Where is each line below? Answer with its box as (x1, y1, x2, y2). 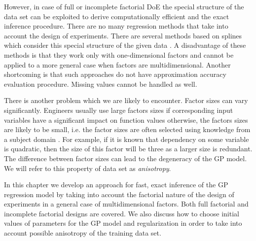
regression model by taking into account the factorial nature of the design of (4, 189, 234, 199)
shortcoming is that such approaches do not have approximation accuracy (4, 69, 226, 79)
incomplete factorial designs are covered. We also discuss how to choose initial (4, 208, 239, 218)
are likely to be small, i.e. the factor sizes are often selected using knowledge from (4, 124, 251, 135)
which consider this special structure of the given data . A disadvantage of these (4, 40, 246, 50)
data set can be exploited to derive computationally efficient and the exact (4, 11, 229, 21)
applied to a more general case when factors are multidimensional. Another (4, 59, 231, 69)
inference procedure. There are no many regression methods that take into (4, 21, 228, 31)
